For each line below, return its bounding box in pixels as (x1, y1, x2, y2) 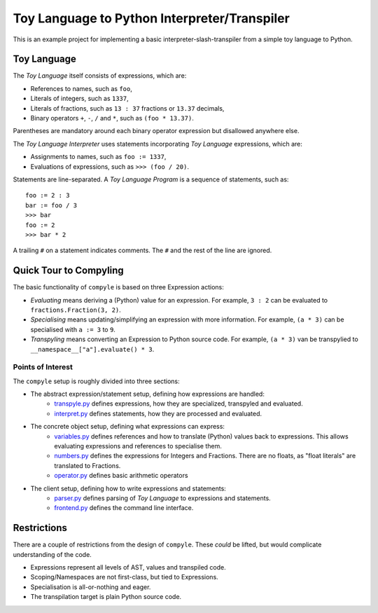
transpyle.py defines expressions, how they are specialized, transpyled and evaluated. (54, 399, 304, 408)
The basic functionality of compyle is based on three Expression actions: (13, 283, 224, 291)
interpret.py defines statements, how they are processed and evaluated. (54, 409, 262, 418)
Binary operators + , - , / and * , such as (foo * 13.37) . (30, 114, 194, 123)
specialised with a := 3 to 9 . (30, 325, 115, 333)
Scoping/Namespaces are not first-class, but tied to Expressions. (30, 573, 218, 581)
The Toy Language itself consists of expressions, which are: (13, 71, 187, 80)
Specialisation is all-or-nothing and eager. (30, 582, 151, 591)
